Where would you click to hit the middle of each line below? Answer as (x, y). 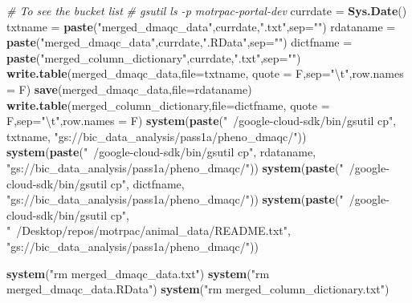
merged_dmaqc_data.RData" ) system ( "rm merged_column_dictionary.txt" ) (198, 289)
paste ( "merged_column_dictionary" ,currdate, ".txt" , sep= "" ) (154, 57)
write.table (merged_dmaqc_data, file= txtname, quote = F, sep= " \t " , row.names (205, 73)
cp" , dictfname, (147, 183)
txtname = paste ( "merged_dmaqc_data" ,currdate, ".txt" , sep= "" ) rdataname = (201, 26)
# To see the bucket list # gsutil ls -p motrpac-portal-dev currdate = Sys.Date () (207, 10)
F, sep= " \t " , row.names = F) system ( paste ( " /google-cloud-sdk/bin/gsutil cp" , (202, 121)
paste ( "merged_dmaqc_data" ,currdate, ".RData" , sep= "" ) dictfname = (179, 42)
